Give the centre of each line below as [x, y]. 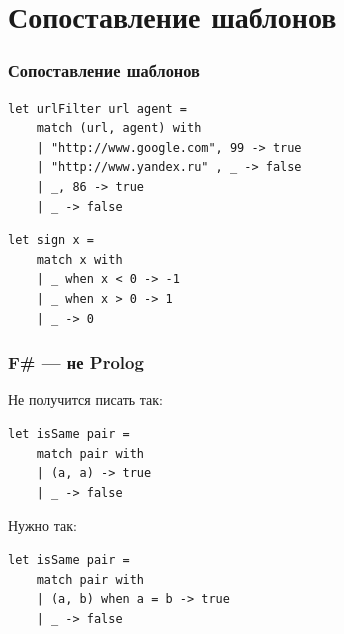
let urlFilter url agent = [97, 108]
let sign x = [51, 240]
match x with [79, 259]
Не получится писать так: [86, 399]
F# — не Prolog [76, 362]
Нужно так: [42, 525]
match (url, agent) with [119, 128]
